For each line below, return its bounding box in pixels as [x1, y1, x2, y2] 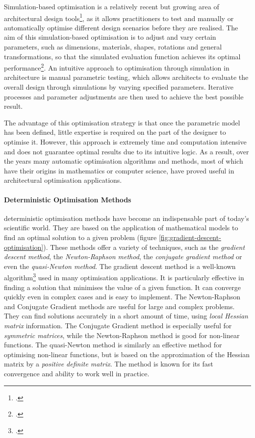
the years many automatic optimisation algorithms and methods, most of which [4, 156, 243, 166]
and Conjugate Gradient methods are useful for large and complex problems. [4, 301, 235, 311]
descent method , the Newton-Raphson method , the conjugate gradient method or [4, 251, 242, 262]
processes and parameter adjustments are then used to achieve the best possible [4, 91, 244, 101]
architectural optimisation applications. [4, 175, 122, 185]
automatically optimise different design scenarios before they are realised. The [4, 22, 238, 32]
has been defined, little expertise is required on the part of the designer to [4, 127, 226, 137]
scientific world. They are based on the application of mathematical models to [4, 222, 238, 233]
